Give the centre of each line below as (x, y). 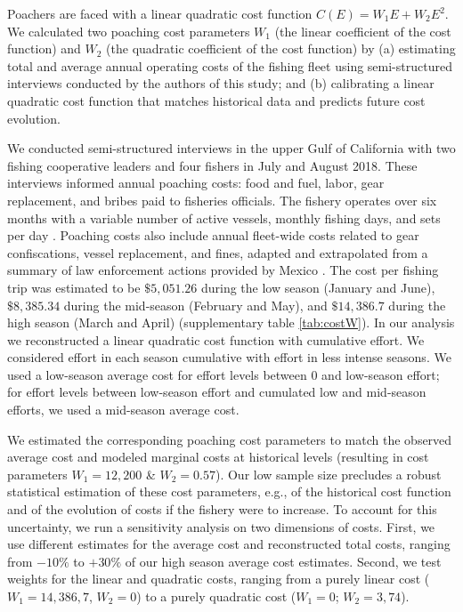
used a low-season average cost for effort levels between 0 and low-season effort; (223, 374)
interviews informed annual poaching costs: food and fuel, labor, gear (196, 183)
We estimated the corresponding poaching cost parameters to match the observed (230, 439)
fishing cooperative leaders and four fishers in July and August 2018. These (212, 165)
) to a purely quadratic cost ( (216, 596)
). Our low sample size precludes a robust (328, 474)
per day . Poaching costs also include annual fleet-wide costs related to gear (213, 235)
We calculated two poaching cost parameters (129, 31)
